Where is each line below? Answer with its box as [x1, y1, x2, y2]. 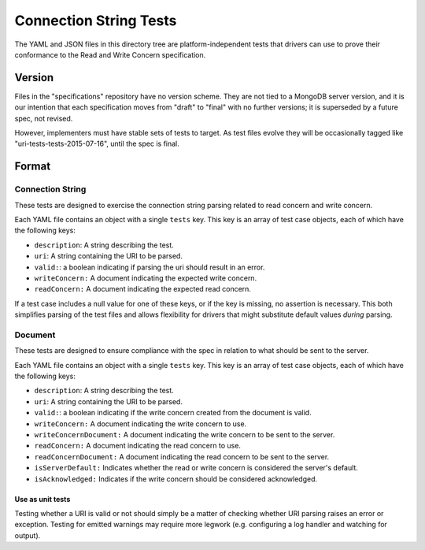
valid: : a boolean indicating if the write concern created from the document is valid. [34, 408, 312, 418]
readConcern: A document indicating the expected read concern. [34, 284, 252, 294]
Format [14, 160, 51, 173]
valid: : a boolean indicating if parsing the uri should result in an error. [34, 262, 265, 272]
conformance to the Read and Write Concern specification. [14, 50, 206, 59]
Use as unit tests [14, 494, 71, 504]
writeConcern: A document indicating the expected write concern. [34, 273, 257, 283]
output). [14, 530, 41, 540]
